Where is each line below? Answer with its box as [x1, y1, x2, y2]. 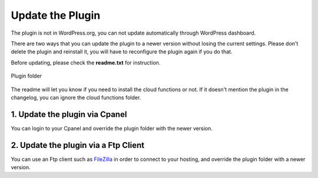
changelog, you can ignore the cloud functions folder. [11, 94, 141, 101]
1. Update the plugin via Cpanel [11, 109, 127, 119]
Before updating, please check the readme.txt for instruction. [11, 59, 161, 66]
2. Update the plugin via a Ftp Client [11, 140, 144, 150]
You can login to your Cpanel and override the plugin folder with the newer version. [11, 125, 213, 132]
